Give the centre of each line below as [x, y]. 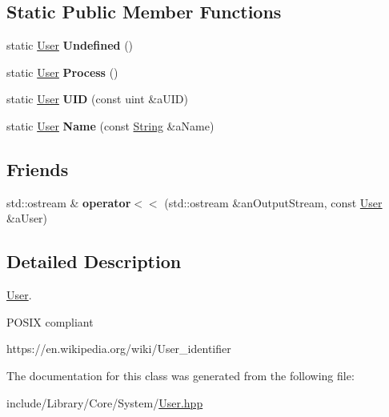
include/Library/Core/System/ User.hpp [105, 402]
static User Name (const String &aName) [110, 125]
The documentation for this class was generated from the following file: [180, 375]
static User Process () [62, 72]
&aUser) [27, 218]
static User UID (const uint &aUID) [97, 99]
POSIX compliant [50, 321]
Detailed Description [94, 261]
